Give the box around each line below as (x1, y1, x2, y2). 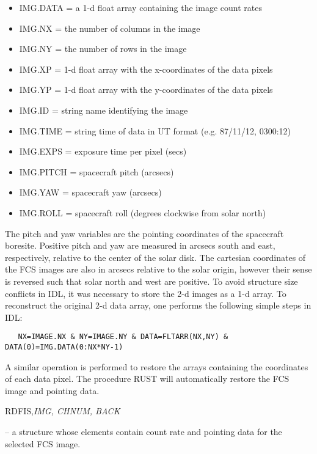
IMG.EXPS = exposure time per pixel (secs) (19, 145, 187, 158)
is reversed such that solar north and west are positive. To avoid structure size (5, 274, 298, 287)
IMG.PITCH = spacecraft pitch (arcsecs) (19, 165, 174, 178)
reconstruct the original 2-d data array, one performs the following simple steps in (5, 299, 312, 312)
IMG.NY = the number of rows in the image (19, 42, 187, 55)
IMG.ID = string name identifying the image (19, 103, 188, 116)
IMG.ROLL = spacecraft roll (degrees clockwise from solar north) (19, 206, 266, 219)
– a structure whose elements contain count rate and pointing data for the (5, 425, 282, 438)
